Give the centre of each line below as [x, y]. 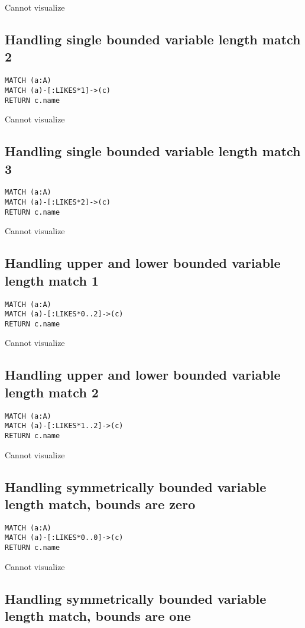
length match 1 [52, 280]
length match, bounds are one [98, 616]
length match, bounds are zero [100, 504]
